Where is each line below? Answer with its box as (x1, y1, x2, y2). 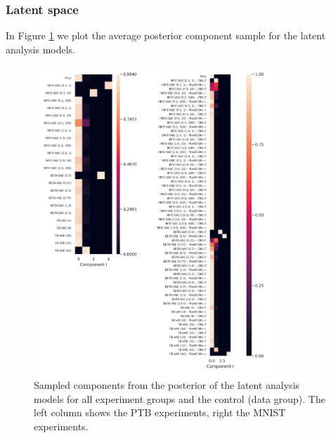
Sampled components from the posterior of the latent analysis (34, 378, 300, 392)
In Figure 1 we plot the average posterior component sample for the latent (6, 28, 326, 43)
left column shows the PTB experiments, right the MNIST (34, 405, 286, 420)
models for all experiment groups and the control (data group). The (34, 391, 325, 406)
